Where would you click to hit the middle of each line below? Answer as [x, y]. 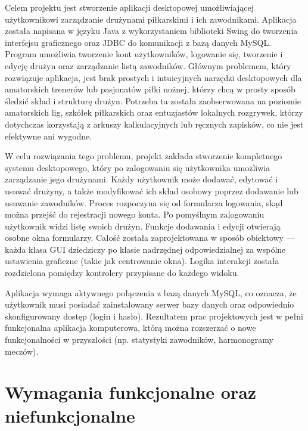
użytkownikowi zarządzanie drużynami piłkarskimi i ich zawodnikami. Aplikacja [151, 19]
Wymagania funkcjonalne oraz [131, 392]
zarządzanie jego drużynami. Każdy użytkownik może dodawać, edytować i [141, 179]
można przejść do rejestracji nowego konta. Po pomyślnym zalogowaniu [135, 214]
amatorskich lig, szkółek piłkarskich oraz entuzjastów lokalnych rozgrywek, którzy [154, 112]
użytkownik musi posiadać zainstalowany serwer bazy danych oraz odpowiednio [150, 304]
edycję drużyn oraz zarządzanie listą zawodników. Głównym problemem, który [148, 65]
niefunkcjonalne [70, 415]
